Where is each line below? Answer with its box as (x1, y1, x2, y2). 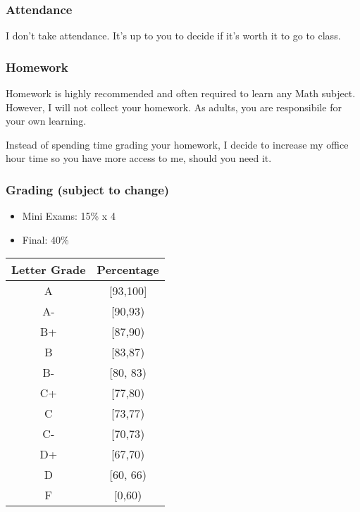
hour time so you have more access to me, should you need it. (6, 151, 272, 166)
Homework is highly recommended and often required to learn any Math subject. (6, 86, 356, 101)
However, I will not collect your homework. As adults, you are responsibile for (6, 99, 342, 114)
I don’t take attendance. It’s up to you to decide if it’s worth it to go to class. (6, 28, 341, 43)
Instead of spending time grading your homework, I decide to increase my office (6, 137, 349, 151)
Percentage (97, 261, 159, 278)
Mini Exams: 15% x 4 (22, 208, 116, 223)
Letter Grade (11, 261, 86, 278)
